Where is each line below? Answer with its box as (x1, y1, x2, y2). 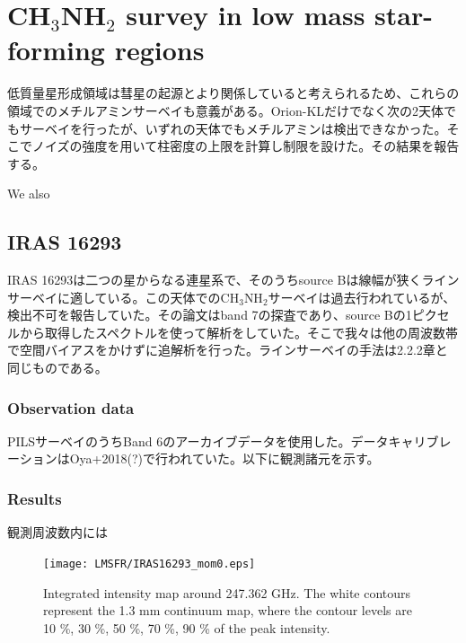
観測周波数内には (7, 523, 108, 542)
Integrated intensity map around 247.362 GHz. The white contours (43, 583, 411, 602)
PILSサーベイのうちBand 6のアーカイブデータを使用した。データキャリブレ (7, 431, 452, 450)
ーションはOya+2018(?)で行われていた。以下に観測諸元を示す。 (7, 449, 380, 468)
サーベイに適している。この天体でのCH (7, 287, 240, 306)
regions (114, 31, 205, 68)
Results (7, 487, 62, 509)
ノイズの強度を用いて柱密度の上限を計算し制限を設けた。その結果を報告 (31, 137, 460, 155)
